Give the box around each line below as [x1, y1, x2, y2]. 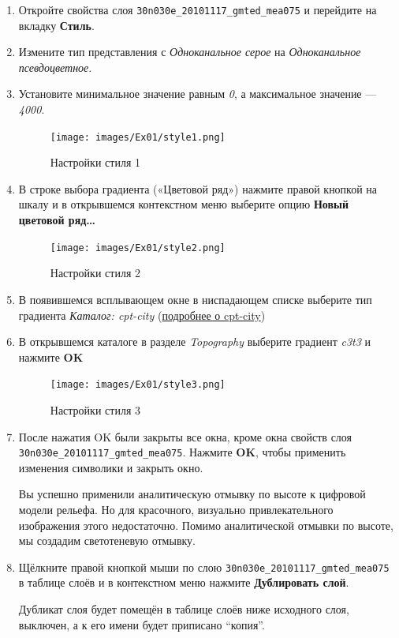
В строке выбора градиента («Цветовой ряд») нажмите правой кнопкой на [18, 180, 378, 197]
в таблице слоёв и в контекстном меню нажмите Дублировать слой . [18, 574, 349, 591]
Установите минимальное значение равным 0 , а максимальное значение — [18, 85, 377, 102]
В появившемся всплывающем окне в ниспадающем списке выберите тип [18, 291, 372, 307]
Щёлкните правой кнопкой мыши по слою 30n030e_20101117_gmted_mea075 [18, 558, 390, 575]
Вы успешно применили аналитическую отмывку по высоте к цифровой [18, 486, 366, 502]
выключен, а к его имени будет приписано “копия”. [18, 616, 265, 632]
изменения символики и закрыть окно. [18, 459, 203, 475]
